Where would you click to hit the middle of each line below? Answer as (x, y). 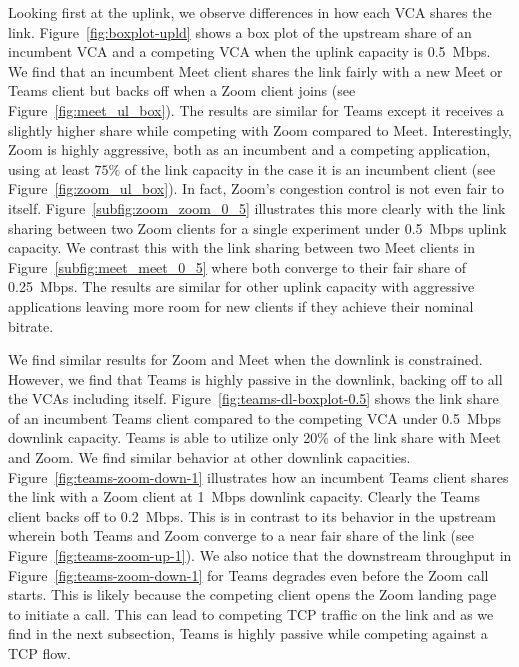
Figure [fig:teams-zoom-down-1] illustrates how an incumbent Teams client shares (258, 476)
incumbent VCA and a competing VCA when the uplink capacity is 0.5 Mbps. (249, 51)
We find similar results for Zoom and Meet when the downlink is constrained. (245, 359)
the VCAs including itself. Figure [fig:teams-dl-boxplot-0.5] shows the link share (253, 398)
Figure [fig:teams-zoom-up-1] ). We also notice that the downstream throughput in (260, 555)
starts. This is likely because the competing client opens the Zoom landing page (252, 594)
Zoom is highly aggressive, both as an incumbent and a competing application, (249, 149)
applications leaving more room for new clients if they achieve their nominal (241, 305)
